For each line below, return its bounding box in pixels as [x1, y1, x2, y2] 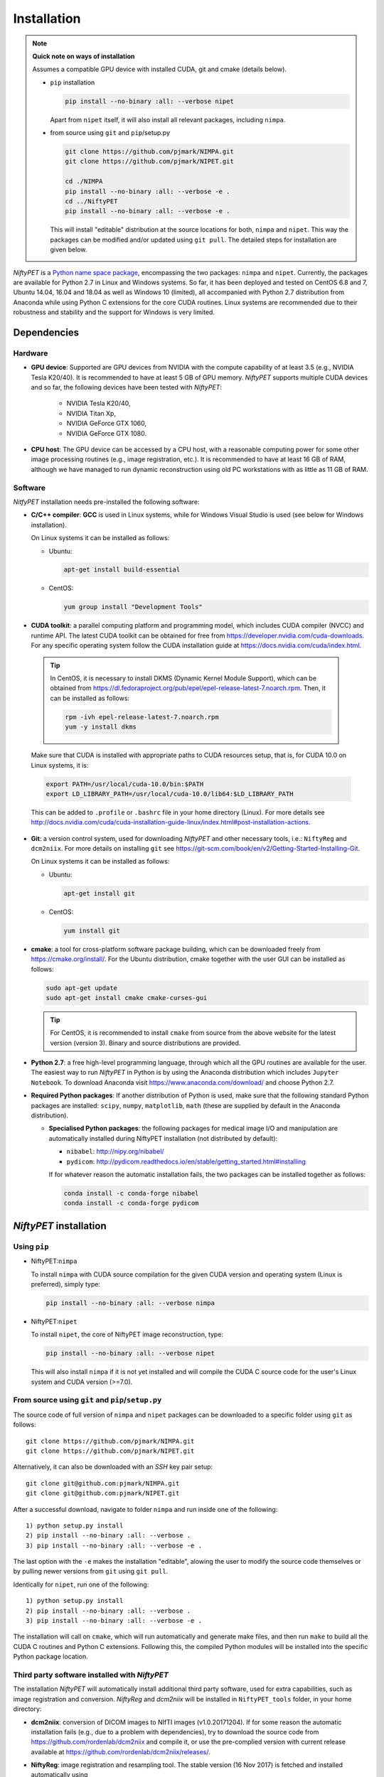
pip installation [50, 78, 95, 87]
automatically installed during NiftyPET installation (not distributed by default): [48, 1134, 277, 1142]
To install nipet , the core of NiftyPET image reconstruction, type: [31, 1330, 224, 1339]
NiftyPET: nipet [31, 1317, 78, 1326]
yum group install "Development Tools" [63, 603, 203, 611]
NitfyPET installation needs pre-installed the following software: [13, 498, 200, 506]
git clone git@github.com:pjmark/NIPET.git [26, 1489, 180, 1498]
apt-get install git [63, 889, 135, 897]
